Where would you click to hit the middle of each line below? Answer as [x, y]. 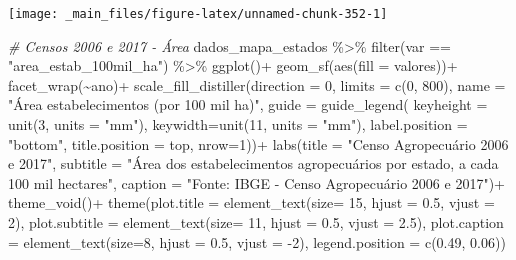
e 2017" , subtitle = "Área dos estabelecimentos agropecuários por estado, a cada [253, 163]
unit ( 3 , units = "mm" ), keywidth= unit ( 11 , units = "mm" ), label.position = [238, 124]
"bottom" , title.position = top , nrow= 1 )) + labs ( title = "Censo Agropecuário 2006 [258, 143]
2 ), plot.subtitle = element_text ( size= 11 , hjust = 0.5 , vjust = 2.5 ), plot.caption [256, 222]
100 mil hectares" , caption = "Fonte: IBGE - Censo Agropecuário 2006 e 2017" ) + [256, 182]
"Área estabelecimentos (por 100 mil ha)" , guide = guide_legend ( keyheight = [248, 104]
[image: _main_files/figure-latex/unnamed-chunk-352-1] [198, 14]
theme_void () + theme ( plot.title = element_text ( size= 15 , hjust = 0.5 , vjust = [251, 202]
